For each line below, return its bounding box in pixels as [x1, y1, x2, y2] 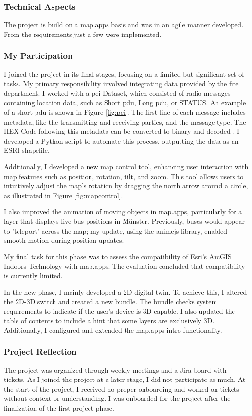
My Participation [4, 50, 73, 62]
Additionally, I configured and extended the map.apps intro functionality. [4, 325, 222, 335]
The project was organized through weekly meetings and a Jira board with [4, 364, 227, 375]
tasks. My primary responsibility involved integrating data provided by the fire [4, 78, 239, 89]
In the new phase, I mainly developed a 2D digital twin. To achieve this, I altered [4, 287, 247, 297]
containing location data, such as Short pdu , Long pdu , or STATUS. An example [4, 97, 246, 108]
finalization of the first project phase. [4, 403, 114, 413]
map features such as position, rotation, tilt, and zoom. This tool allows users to [4, 171, 244, 181]
